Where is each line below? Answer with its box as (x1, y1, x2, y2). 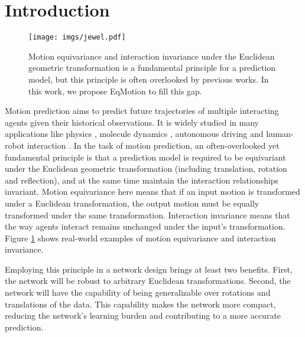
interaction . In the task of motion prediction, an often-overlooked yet (27, 139, 280, 151)
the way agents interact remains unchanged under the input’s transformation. (5, 220, 285, 233)
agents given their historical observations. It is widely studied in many (5, 116, 259, 128)
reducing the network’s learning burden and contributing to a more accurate (5, 309, 281, 322)
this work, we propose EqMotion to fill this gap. (28, 84, 202, 97)
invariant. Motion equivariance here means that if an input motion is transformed (5, 185, 300, 198)
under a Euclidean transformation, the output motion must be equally (5, 197, 259, 209)
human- (266, 127, 294, 140)
